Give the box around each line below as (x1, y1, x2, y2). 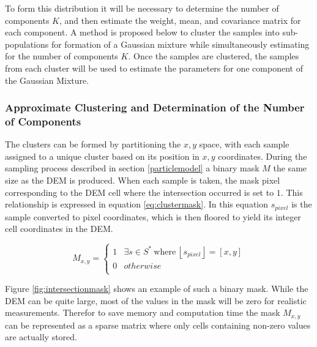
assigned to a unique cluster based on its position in (5, 149, 200, 162)
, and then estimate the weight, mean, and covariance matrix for (59, 13, 301, 26)
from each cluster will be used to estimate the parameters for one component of (5, 61, 303, 74)
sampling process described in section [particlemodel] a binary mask (5, 162, 259, 174)
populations (5, 37, 49, 50)
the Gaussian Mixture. (5, 73, 89, 86)
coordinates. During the (218, 149, 307, 162)
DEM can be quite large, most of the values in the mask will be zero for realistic (5, 294, 307, 307)
